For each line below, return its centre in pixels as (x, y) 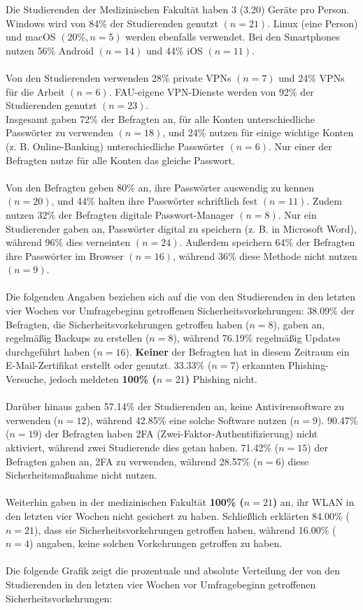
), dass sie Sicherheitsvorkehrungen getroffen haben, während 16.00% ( (185, 529)
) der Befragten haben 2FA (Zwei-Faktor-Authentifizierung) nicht (178, 434)
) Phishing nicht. (221, 379)
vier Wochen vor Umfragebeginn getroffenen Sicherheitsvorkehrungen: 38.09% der (180, 311)
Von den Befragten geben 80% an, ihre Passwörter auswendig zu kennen (160, 187)
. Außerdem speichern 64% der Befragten (267, 242)
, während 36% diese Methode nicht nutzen (265, 255)
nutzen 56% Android (50, 50)
